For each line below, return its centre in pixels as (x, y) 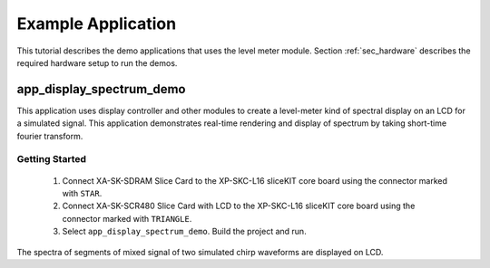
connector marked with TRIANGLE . (127, 218)
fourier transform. (50, 136)
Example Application (97, 24)
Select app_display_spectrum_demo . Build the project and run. (185, 232)
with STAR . (82, 193)
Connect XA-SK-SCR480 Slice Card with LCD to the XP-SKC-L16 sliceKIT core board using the (239, 206)
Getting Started (51, 159)
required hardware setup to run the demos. (97, 62)
